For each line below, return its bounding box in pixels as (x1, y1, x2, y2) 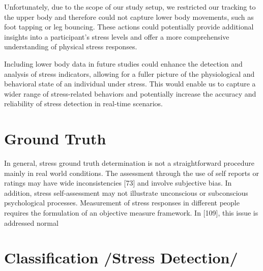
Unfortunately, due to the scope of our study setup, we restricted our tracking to (4, 2, 256, 12)
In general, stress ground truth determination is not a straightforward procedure (4, 158, 254, 168)
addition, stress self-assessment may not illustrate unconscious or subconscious (4, 187, 248, 198)
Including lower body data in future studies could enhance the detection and (4, 58, 243, 69)
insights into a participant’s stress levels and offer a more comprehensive (4, 31, 229, 42)
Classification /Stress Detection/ (4, 247, 238, 268)
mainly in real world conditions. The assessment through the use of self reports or (4, 167, 259, 178)
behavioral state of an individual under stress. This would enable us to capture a (4, 78, 256, 89)
